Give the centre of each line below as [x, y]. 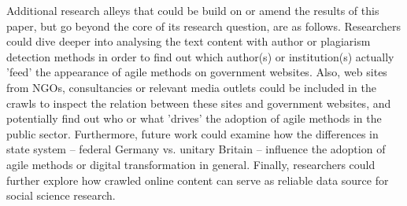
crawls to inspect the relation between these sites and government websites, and [199, 103]
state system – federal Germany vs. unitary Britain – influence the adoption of [196, 149]
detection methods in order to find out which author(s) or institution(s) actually [200, 56]
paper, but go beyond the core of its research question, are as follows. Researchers [204, 26]
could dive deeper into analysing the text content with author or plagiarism [189, 41]
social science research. [61, 195]
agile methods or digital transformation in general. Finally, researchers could [191, 164]
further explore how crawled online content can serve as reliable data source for [198, 180]
